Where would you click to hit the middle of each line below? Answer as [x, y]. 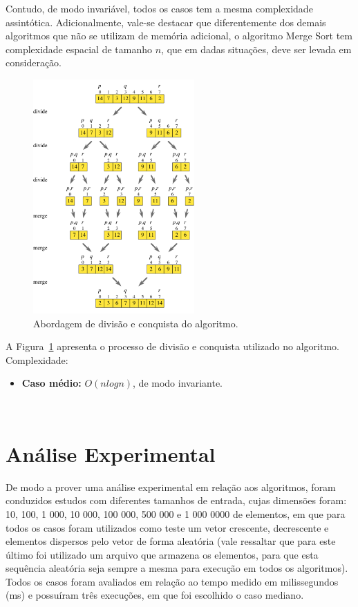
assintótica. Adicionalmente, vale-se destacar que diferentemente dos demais [166, 22]
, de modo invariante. [178, 383]
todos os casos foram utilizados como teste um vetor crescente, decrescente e [167, 527]
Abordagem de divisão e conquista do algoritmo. [136, 323]
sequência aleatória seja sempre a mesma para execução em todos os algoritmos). [177, 568]
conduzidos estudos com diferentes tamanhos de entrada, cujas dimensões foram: [176, 500]
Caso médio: [51, 383]
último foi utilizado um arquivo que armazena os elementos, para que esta [162, 554]
